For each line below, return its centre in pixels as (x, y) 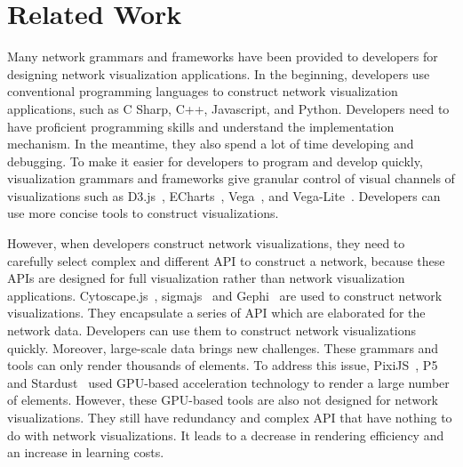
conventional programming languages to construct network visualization (203, 91)
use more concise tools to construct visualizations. (143, 213)
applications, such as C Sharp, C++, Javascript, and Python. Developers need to (228, 108)
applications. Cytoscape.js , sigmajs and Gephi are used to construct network (225, 295)
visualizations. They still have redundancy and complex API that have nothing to (230, 417)
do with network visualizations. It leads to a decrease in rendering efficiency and (226, 435)
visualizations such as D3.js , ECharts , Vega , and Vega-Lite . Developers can (224, 195)
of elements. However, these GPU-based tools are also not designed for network (223, 400)
